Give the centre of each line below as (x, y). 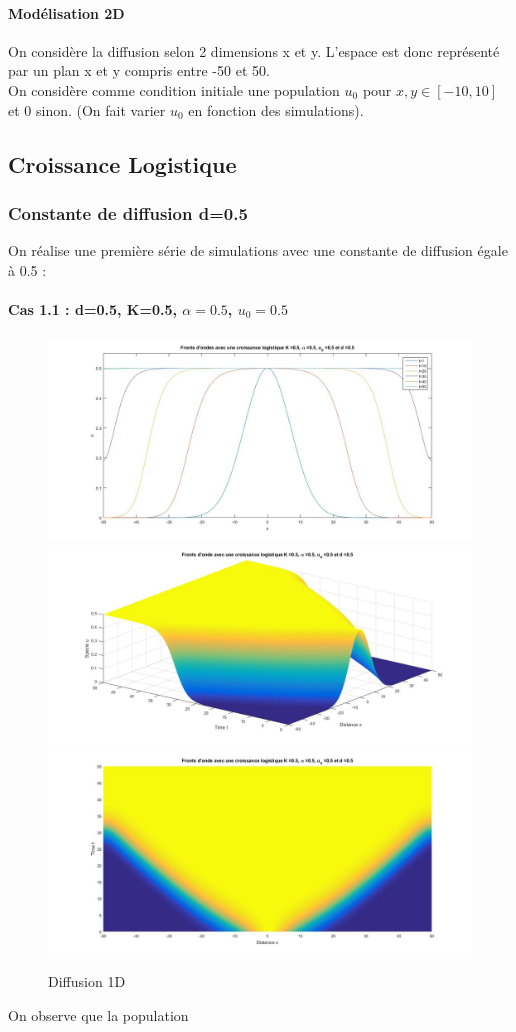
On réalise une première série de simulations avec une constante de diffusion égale (258, 250)
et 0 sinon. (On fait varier (87, 109)
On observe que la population (98, 1014)
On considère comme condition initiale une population (174, 89)
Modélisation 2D (66, 12)
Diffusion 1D (87, 981)
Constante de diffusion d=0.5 (128, 212)
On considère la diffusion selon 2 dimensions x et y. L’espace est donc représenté (254, 50)
